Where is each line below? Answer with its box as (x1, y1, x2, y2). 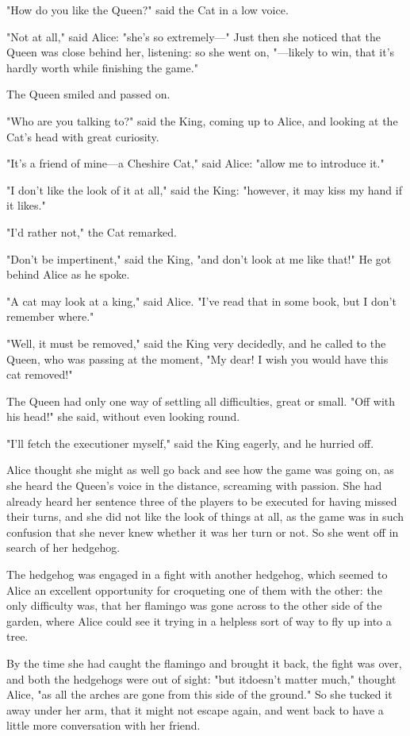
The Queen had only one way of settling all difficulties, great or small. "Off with (6, 392, 396, 409)
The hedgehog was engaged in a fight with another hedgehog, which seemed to (6, 566, 388, 583)
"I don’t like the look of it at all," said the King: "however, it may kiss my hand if (6, 181, 402, 198)
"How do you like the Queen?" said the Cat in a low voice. (6, 2, 289, 17)
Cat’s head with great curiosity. (6, 128, 159, 145)
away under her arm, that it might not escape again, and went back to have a (6, 701, 384, 718)
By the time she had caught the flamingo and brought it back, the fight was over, (6, 655, 402, 671)
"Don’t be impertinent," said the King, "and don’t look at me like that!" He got (6, 250, 392, 267)
